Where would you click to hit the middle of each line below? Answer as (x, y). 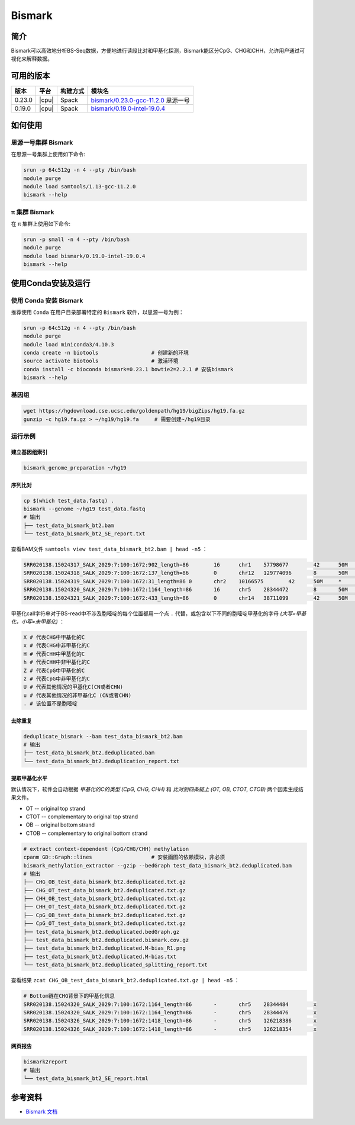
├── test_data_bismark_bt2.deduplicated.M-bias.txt (100, 957)
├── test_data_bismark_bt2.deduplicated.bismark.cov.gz (106, 940)
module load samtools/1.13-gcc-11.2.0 (80, 186)
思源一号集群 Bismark (42, 142)
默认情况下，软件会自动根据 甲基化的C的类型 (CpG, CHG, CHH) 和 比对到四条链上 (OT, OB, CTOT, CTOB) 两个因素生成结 (157, 789)
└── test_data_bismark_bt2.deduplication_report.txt (101, 761)
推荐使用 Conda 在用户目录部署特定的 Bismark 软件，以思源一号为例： (97, 312)
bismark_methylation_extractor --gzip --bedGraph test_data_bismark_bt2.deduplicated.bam (158, 865)
